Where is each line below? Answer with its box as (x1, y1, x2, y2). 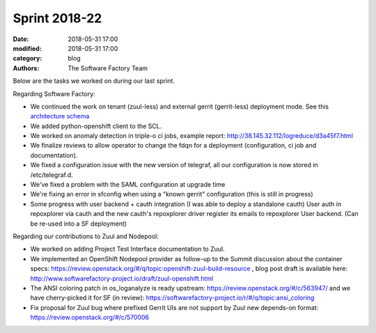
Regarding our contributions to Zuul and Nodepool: (13, 232, 159, 240)
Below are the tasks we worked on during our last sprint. (13, 77, 175, 85)
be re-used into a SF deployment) (30, 219, 127, 228)
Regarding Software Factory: (13, 89, 95, 98)
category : (13, 54, 42, 63)
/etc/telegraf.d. (30, 171, 73, 179)
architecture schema (30, 112, 90, 121)
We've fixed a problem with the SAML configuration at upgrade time (30, 180, 226, 189)
